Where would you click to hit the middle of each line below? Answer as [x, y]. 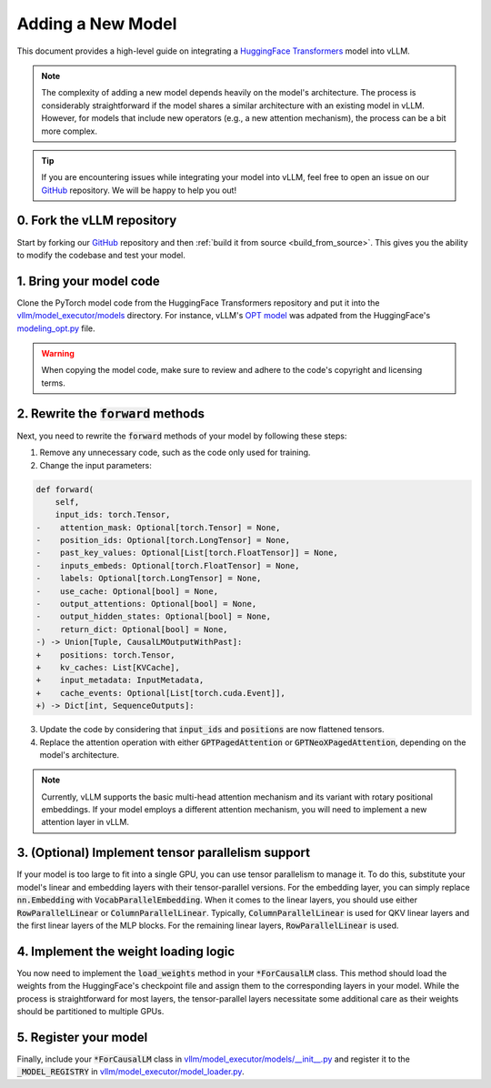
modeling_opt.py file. [56, 328]
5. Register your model [82, 1037]
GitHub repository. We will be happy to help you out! [139, 190]
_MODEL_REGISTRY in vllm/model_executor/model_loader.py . [130, 1072]
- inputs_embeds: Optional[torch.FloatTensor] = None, [168, 565]
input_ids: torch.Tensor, [113, 515]
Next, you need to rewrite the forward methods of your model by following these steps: [182, 436]
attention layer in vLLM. [85, 822]
